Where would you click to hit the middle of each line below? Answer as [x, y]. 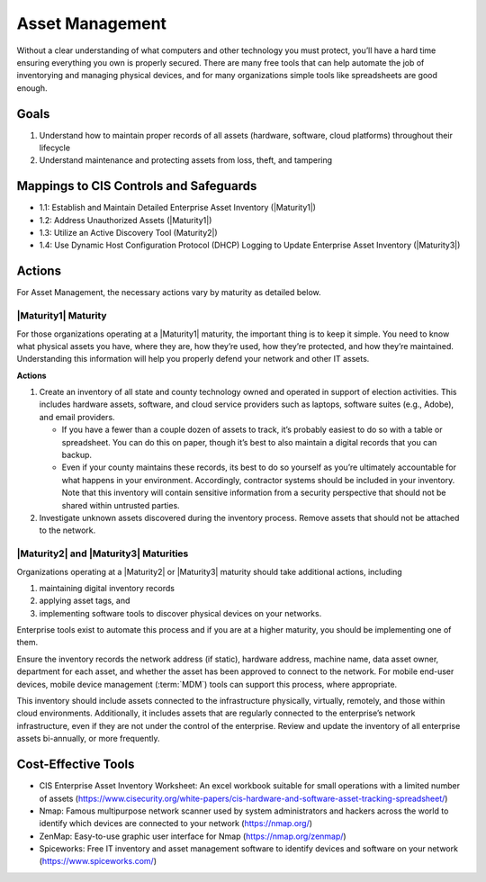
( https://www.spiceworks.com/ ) [98, 861]
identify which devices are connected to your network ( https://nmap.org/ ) [176, 823]
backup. [77, 455]
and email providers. [77, 417]
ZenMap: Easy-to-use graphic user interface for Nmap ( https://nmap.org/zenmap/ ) [193, 836]
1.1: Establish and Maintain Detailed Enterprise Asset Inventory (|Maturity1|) [178, 208]
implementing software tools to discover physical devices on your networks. [180, 613]
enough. [32, 88]
